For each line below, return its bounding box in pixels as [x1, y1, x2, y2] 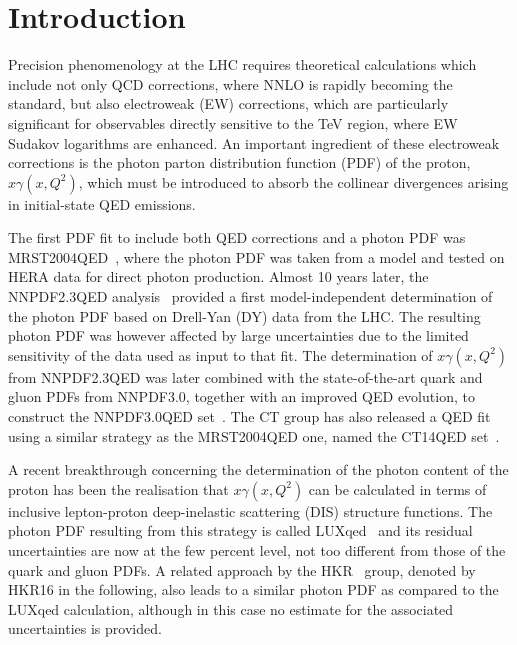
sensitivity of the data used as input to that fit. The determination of [8, 344, 433, 365]
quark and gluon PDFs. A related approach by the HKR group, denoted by [8, 559, 476, 580]
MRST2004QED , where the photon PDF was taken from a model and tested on [8, 246, 505, 267]
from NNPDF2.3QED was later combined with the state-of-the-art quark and [8, 366, 483, 387]
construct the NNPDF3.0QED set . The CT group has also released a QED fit [8, 406, 491, 427]
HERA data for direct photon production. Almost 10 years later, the [8, 266, 429, 287]
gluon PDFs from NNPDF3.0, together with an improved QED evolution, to [8, 386, 475, 407]
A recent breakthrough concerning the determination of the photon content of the [8, 459, 509, 480]
